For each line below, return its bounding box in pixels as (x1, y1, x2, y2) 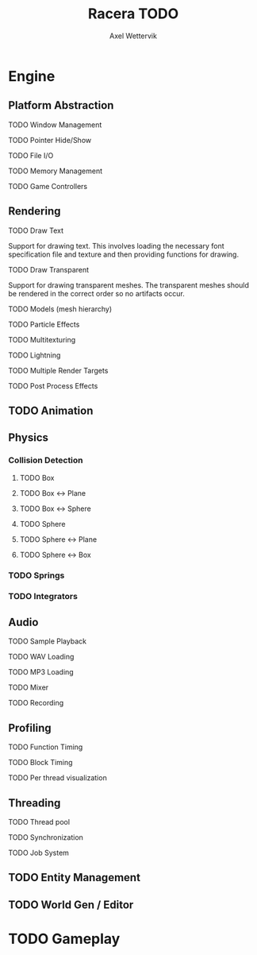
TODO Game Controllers (8, 181, 88, 191)
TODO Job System (8, 848, 70, 857)
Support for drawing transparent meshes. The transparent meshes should (8, 280, 250, 290)
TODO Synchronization (8, 832, 83, 842)
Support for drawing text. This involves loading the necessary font (8, 241, 224, 250)
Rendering (8, 204, 61, 218)
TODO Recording (8, 698, 64, 708)
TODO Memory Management (8, 166, 103, 176)
